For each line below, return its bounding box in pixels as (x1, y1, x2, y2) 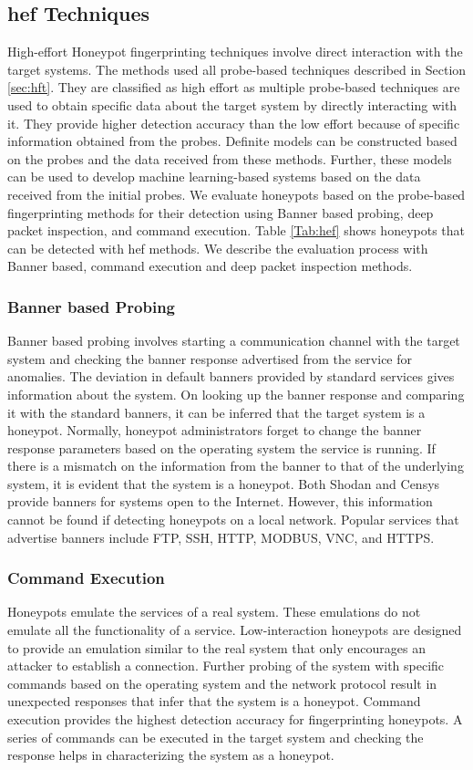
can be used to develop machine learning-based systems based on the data (7, 167, 421, 186)
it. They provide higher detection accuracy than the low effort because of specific (7, 113, 460, 132)
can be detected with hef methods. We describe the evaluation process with (7, 238, 428, 257)
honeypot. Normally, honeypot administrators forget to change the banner (7, 421, 422, 440)
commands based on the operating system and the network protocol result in (7, 673, 437, 692)
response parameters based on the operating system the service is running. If (7, 438, 436, 457)
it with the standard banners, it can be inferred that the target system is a (7, 402, 426, 421)
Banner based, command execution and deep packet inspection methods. (7, 256, 413, 276)
